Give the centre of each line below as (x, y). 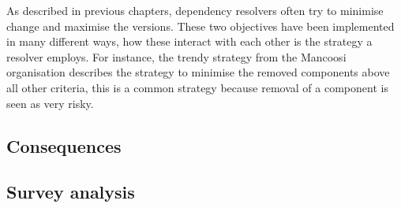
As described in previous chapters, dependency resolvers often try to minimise (195, 10)
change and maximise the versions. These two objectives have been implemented (200, 26)
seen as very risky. (50, 103)
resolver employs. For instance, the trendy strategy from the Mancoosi (176, 56)
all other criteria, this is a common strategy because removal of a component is (197, 87)
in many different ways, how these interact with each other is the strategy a (189, 41)
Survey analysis (71, 192)
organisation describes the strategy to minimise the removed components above (198, 72)
